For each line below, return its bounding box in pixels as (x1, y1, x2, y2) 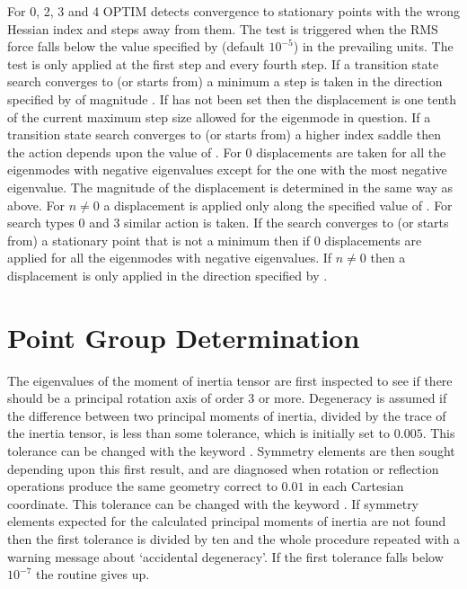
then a (370, 248, 406, 267)
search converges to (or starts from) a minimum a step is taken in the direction (7, 72, 443, 91)
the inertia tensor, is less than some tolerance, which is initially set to (7, 424, 391, 442)
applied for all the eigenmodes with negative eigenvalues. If (7, 248, 332, 267)
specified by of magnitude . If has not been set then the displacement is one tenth (7, 89, 457, 108)
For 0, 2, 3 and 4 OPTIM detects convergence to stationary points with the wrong (7, 2, 460, 20)
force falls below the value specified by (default (7, 37, 265, 56)
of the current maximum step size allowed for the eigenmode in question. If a (7, 107, 431, 126)
